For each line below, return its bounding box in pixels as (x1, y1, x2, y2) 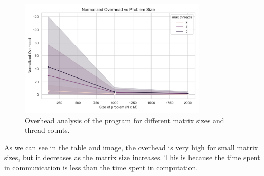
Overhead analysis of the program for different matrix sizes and (25, 114, 224, 125)
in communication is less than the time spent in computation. (4, 162, 198, 172)
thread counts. (25, 125, 70, 135)
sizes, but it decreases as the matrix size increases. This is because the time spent (4, 152, 260, 163)
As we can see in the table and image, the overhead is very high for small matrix (4, 142, 258, 152)
